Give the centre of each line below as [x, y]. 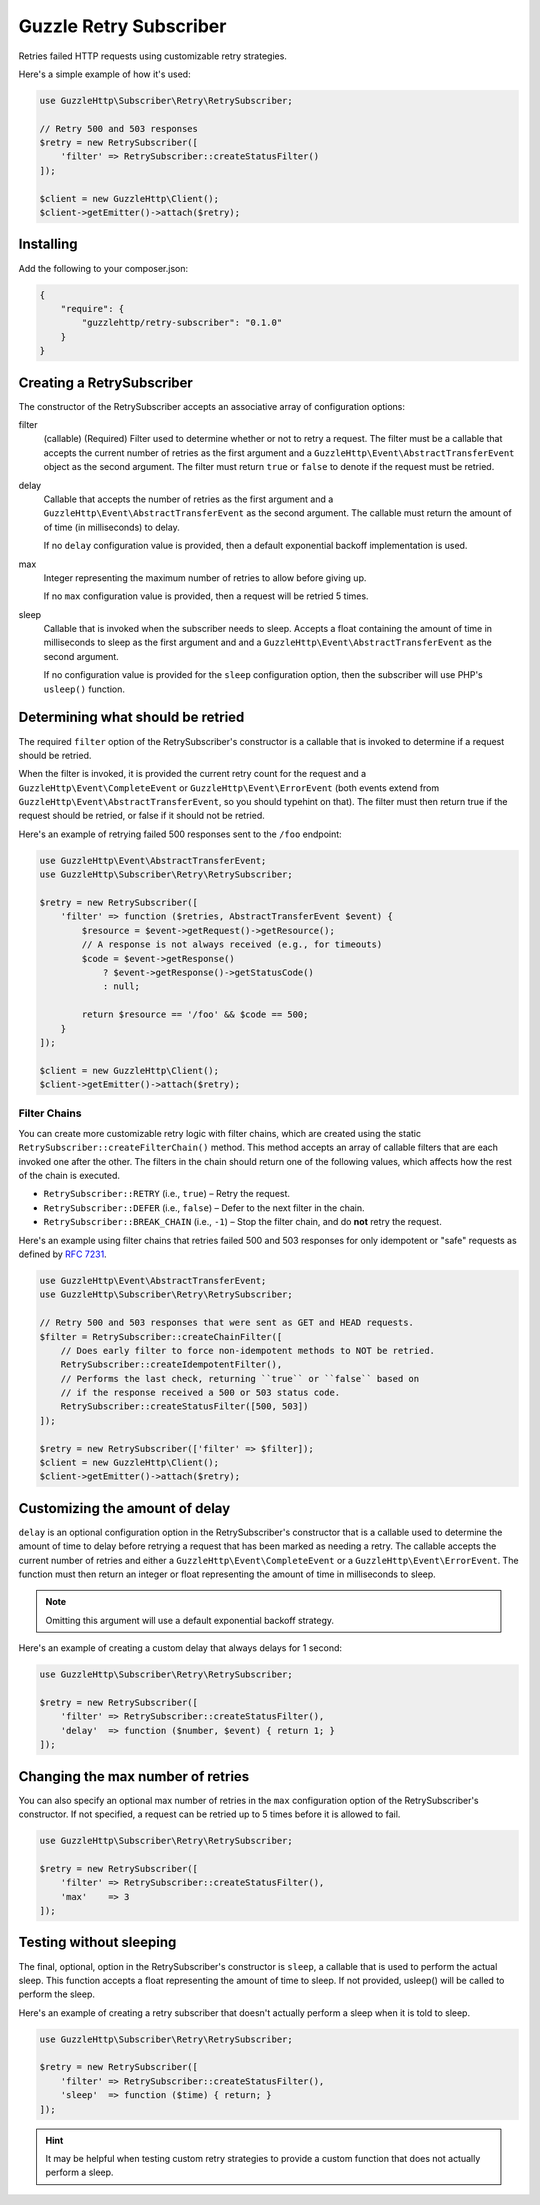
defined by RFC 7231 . [62, 1254]
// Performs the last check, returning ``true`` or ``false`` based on [240, 1378]
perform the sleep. [56, 1994]
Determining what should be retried [131, 717]
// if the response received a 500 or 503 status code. [200, 1393]
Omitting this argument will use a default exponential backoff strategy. [190, 1620]
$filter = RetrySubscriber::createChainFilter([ [161, 1336]
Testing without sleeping [97, 1942]
